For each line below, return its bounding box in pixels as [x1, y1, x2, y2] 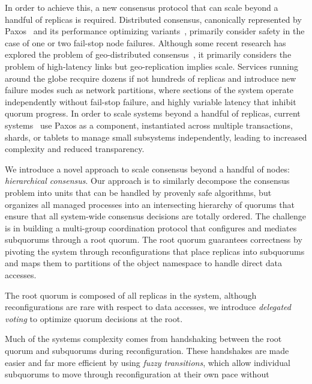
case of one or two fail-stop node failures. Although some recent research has [5, 36, 286, 49]
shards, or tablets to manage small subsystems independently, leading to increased [5, 130, 307, 143]
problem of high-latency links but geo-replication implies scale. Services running [5, 59, 298, 72]
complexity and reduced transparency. [5, 142, 145, 155]
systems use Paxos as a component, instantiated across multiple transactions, [5, 118, 293, 131]
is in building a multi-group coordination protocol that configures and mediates [5, 221, 297, 234]
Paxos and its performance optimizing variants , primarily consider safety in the [5, 25, 305, 37]
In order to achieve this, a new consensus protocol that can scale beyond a [5, 1, 278, 13]
